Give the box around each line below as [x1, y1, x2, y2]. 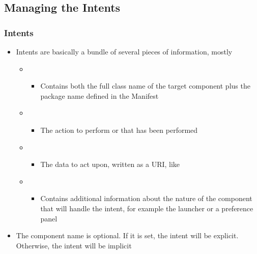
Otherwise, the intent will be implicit [16, 240, 132, 250]
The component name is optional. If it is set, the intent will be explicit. [16, 230, 239, 241]
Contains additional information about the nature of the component [40, 193, 252, 204]
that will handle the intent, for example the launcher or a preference [40, 203, 253, 213]
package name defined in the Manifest [40, 90, 159, 101]
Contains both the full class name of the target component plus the [40, 80, 250, 91]
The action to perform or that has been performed [40, 124, 198, 135]
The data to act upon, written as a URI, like [40, 159, 180, 170]
